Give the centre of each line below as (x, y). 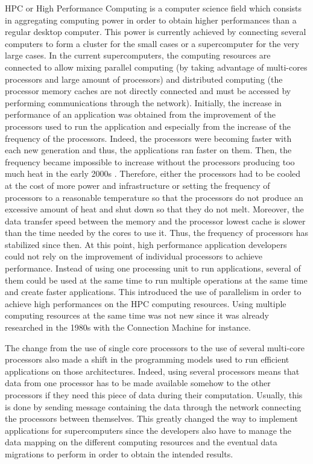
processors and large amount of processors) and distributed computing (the (144, 79)
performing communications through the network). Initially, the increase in (143, 102)
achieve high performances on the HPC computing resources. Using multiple (146, 303)
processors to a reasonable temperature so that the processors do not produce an (154, 197)
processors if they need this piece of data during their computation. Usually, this (154, 395)
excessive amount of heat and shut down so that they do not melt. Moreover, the (154, 209)
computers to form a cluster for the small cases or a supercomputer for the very (152, 43)
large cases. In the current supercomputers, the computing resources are (138, 55)
